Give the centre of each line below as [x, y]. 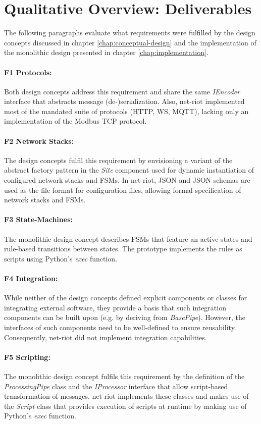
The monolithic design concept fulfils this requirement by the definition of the [124, 376]
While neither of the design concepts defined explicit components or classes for [126, 298]
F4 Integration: [31, 278]
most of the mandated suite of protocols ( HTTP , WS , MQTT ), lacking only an [126, 111]
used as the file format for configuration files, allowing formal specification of [123, 190]
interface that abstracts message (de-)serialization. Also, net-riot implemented [124, 101]
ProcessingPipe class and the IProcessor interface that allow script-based [116, 386]
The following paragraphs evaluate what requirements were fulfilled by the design [130, 33]
